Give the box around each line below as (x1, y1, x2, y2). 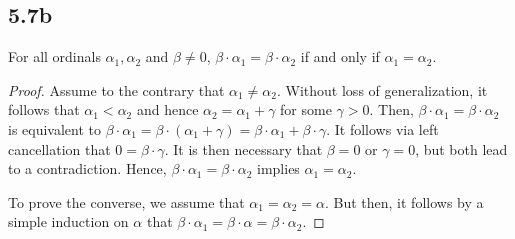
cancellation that (8, 138, 111, 159)
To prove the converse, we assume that (8, 191, 245, 212)
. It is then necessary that (164, 138, 323, 159)
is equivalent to (8, 118, 102, 139)
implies (257, 158, 300, 179)
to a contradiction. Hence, (8, 158, 167, 179)
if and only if (300, 46, 380, 67)
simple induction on (8, 211, 129, 232)
